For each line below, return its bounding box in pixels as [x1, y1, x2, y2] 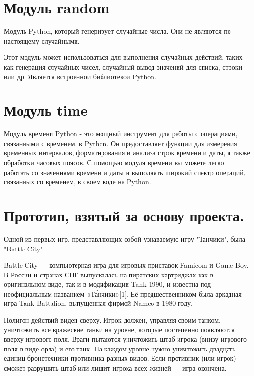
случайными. [41, 35, 80, 46]
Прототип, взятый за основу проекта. [4, 205, 244, 225]
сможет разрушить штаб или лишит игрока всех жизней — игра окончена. [4, 363, 227, 373]
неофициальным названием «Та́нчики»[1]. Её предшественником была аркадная [4, 288, 242, 299]
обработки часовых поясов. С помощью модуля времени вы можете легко [4, 157, 224, 167]
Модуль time [4, 100, 88, 120]
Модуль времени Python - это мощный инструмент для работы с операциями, [4, 128, 238, 139]
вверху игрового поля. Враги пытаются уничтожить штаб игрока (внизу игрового [4, 334, 247, 344]
